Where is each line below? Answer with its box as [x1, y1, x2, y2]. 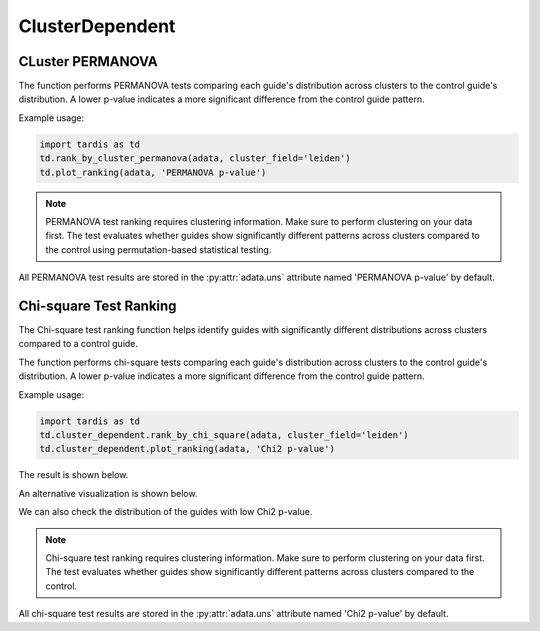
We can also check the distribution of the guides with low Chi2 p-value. [18, 506, 313, 518]
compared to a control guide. [18, 338, 139, 350]
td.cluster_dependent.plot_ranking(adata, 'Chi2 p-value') [39, 443, 335, 455]
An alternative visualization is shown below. [18, 487, 198, 499]
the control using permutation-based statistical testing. [45, 243, 272, 255]
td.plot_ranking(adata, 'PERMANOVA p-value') [39, 166, 267, 178]
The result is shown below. [18, 469, 129, 481]
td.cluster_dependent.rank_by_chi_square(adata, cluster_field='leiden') [39, 430, 409, 440]
